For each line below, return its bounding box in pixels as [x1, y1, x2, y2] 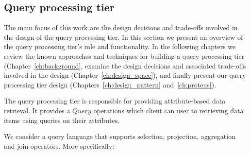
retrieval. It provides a [4, 105, 70, 115]
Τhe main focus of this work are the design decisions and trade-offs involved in [4, 22, 238, 33]
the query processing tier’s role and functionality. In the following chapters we [4, 41, 236, 51]
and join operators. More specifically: [4, 140, 115, 151]
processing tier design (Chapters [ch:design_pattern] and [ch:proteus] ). [4, 79, 217, 89]
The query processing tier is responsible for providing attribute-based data [4, 96, 226, 106]
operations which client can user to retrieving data [93, 105, 244, 115]
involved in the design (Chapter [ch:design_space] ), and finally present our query [4, 70, 246, 80]
